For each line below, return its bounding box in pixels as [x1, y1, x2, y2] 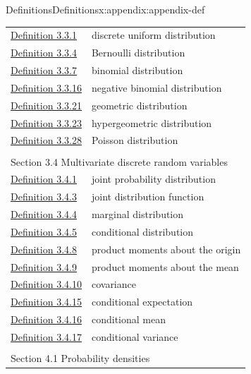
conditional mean [91, 312, 166, 327]
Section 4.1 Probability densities [11, 351, 150, 366]
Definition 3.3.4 [11, 45, 77, 60]
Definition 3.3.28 [11, 133, 82, 147]
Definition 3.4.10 [11, 277, 82, 291]
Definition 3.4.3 [11, 189, 77, 204]
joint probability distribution [91, 171, 216, 186]
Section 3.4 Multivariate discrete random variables [11, 154, 228, 169]
